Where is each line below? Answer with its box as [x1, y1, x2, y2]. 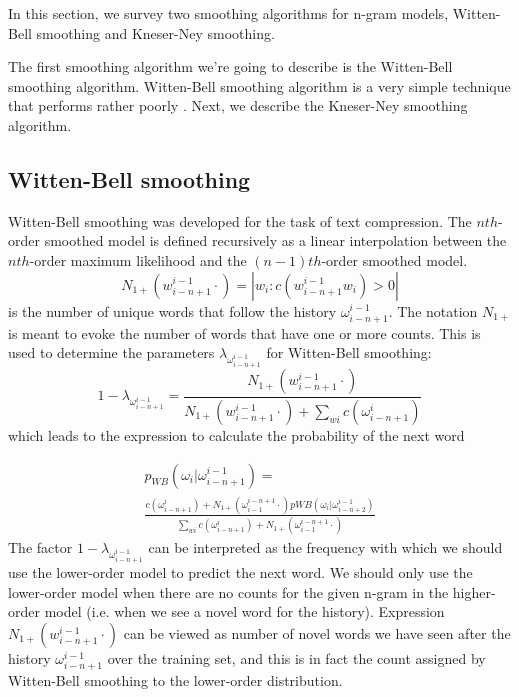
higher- [452, 581, 496, 602]
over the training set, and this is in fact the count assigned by [107, 647, 486, 668]
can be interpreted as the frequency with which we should [148, 537, 503, 558]
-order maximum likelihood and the [29, 249, 247, 270]
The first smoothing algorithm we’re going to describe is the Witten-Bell [8, 56, 453, 77]
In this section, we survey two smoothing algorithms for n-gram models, [8, 3, 449, 23]
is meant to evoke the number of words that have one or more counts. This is [8, 322, 481, 343]
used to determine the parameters [8, 342, 215, 363]
